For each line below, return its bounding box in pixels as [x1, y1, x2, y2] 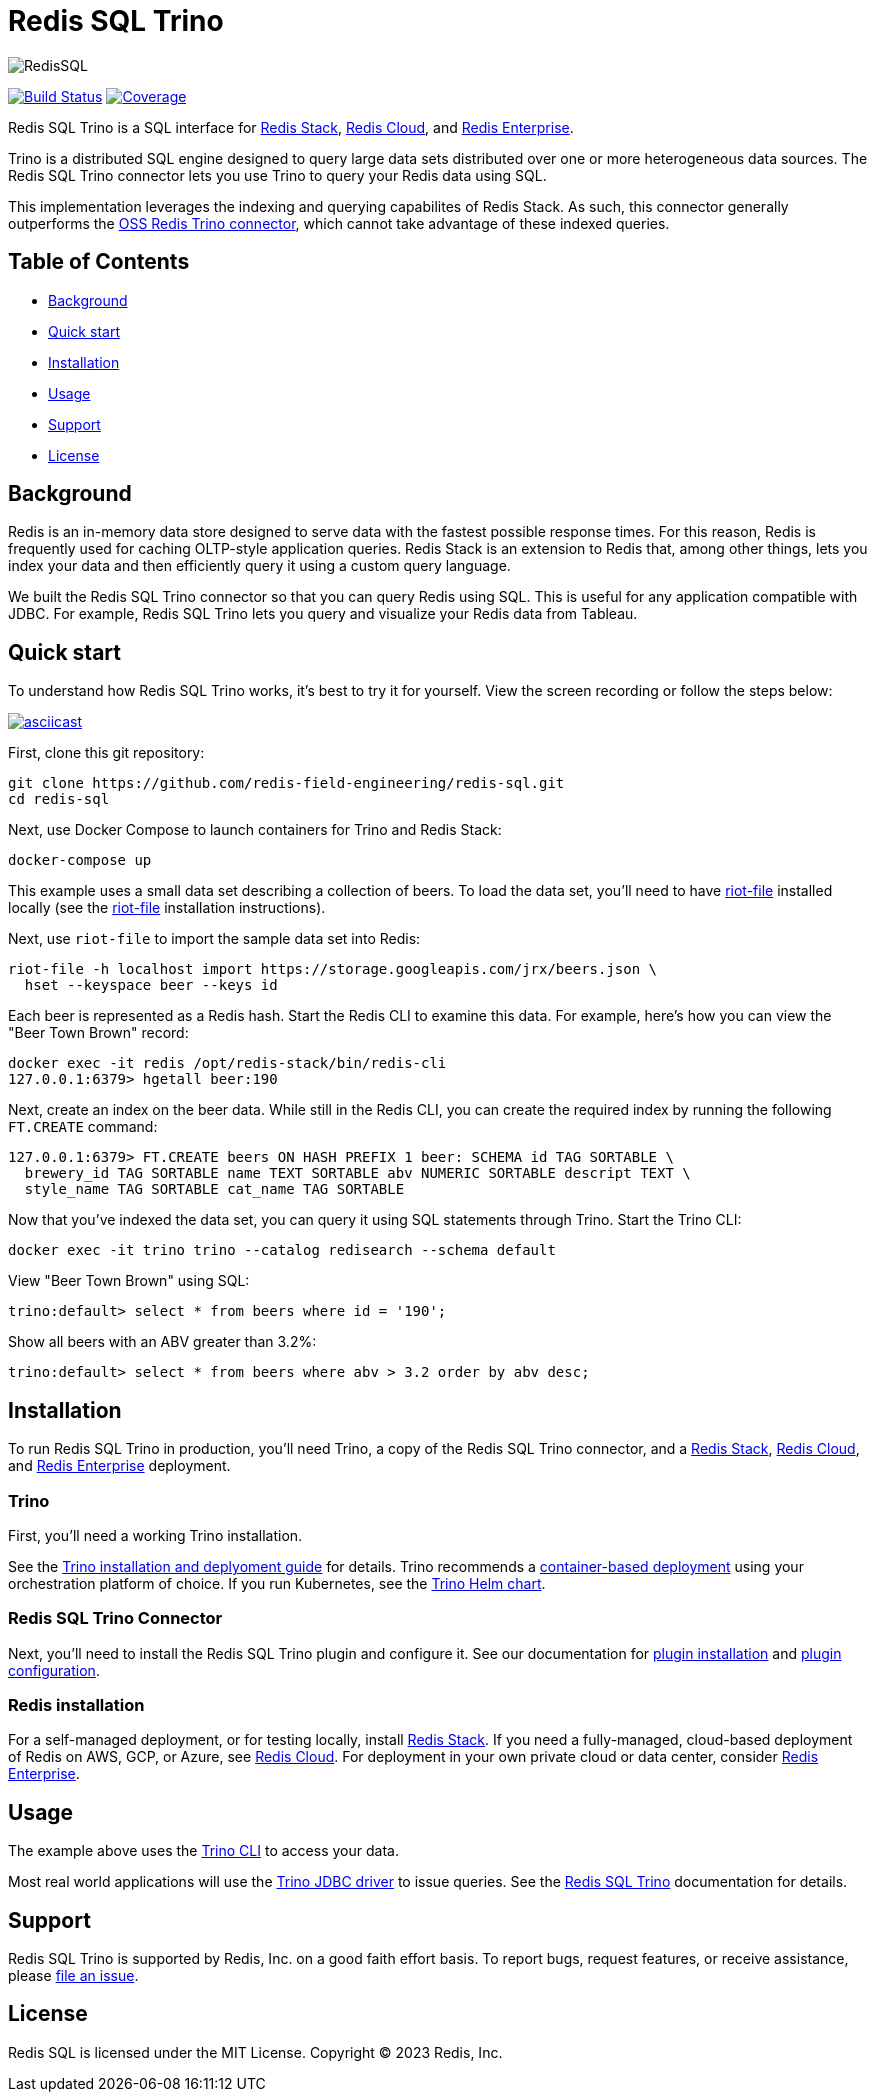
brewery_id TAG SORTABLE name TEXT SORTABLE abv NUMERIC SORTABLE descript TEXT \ [24, 1165, 691, 1182]
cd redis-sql [8, 791, 110, 808]
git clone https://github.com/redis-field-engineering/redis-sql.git [8, 775, 565, 792]
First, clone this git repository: [8, 744, 205, 762]
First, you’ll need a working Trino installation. [8, 1526, 303, 1544]
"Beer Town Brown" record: [8, 1024, 189, 1042]
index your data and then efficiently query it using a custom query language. [8, 557, 511, 575]
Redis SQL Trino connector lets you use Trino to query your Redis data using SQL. [8, 166, 547, 184]
